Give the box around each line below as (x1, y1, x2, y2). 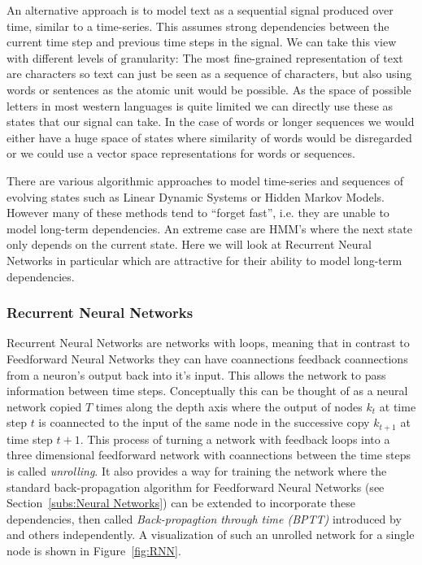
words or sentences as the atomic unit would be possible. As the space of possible (7, 80, 411, 98)
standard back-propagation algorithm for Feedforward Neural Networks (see (7, 478, 385, 495)
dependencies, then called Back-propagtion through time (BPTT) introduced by (7, 510, 402, 527)
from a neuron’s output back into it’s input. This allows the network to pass (7, 366, 386, 383)
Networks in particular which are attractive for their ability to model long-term (7, 251, 402, 268)
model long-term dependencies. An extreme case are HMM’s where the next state (7, 219, 412, 237)
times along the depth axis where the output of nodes (95, 398, 363, 415)
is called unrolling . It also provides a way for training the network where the (7, 462, 387, 479)
